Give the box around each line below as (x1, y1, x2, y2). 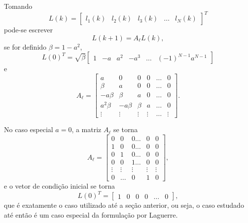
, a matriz (71, 124, 102, 135)
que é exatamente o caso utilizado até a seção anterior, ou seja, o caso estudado (4, 200, 244, 210)
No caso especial (4, 124, 53, 135)
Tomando (4, 1, 33, 11)
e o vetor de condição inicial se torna (4, 180, 115, 191)
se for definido (4, 41, 47, 52)
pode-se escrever (4, 25, 53, 35)
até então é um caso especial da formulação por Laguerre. (4, 209, 178, 220)
